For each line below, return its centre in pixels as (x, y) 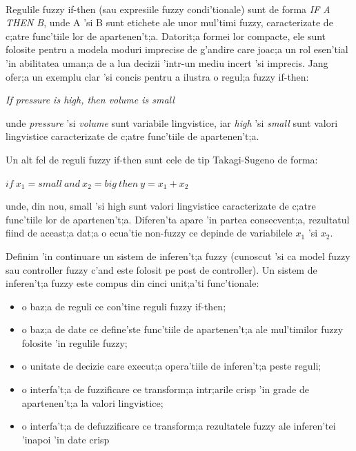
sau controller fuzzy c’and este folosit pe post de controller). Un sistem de (161, 269)
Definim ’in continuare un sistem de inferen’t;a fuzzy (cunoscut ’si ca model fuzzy (178, 255)
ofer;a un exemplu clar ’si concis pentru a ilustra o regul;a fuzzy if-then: (157, 76)
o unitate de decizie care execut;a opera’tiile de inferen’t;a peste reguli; (171, 366)
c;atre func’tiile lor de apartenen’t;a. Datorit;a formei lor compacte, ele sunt (166, 36)
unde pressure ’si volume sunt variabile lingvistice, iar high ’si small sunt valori (172, 122)
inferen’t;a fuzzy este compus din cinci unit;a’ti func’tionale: (132, 283)
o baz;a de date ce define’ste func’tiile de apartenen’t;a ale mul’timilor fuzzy (182, 329)
